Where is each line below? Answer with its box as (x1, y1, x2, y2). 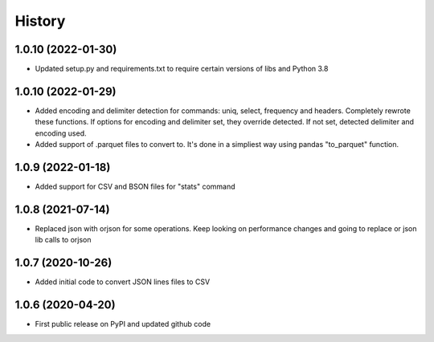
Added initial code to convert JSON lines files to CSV (35, 277, 211, 287)
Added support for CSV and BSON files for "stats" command (35, 181, 236, 192)
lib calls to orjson (35, 235, 92, 245)
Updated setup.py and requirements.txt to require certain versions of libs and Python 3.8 (35, 64, 329, 74)
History (14, 12, 66, 30)
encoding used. (35, 128, 88, 138)
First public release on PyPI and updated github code (35, 320, 211, 329)
